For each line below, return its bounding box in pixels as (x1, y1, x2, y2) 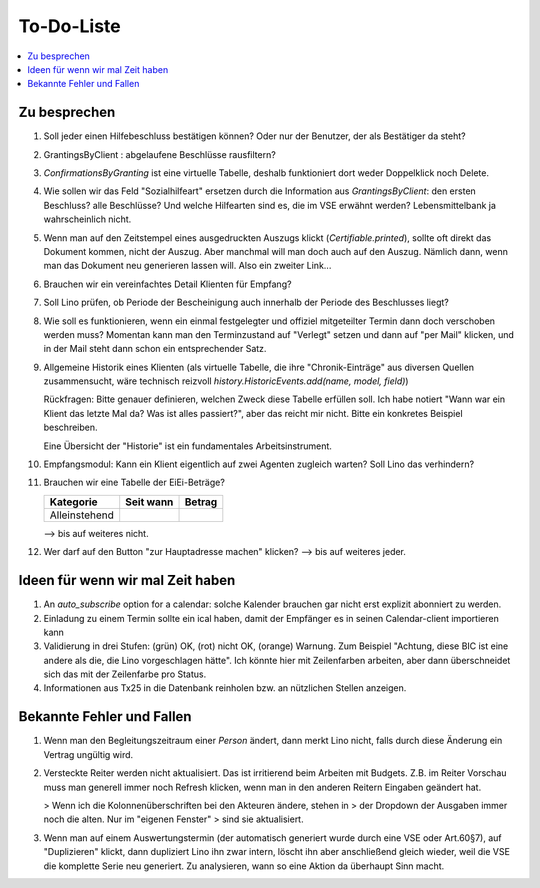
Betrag (184, 495, 218, 509)
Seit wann (125, 495, 174, 509)
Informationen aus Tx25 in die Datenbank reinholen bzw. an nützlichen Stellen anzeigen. (43, 682, 407, 694)
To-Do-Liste (18, 15, 122, 37)
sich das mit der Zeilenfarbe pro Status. (43, 668, 207, 680)
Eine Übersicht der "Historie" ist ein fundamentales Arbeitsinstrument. (43, 440, 332, 452)
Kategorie (49, 495, 99, 509)
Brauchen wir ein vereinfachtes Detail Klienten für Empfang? (43, 278, 292, 290)
